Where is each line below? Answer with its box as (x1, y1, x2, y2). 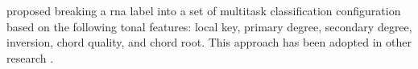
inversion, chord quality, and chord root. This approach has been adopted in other (6, 34, 412, 51)
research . (6, 49, 54, 66)
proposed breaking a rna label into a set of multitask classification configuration (6, 2, 401, 18)
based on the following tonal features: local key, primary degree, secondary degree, (6, 18, 412, 34)
